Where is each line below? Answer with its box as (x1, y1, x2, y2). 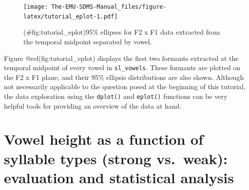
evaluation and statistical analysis (4, 167, 234, 187)
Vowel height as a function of (4, 129, 204, 149)
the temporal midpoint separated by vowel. (23, 36, 152, 46)
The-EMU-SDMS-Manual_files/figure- (51, 3, 167, 10)
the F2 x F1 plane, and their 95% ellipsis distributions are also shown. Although (4, 72, 244, 82)
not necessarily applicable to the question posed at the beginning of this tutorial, (4, 81, 246, 92)
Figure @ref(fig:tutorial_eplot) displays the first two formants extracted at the (4, 53, 239, 63)
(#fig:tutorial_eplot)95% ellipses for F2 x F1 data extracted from (23, 27, 220, 37)
